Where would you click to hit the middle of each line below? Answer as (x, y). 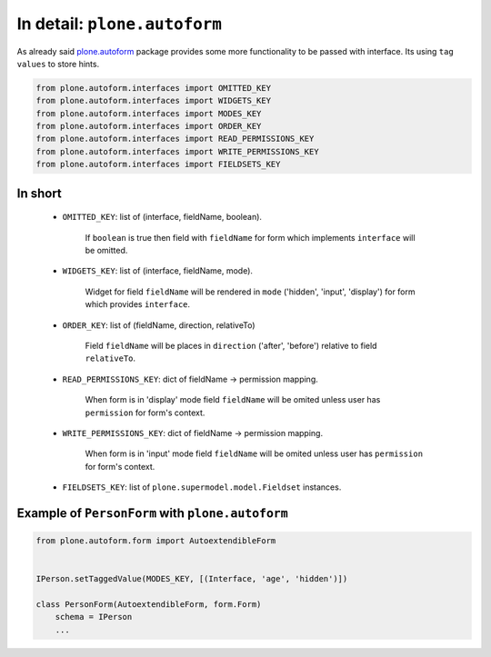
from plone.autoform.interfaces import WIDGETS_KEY (154, 101)
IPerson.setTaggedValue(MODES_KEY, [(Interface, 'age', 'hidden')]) (192, 579)
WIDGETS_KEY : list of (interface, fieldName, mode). (158, 271)
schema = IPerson (94, 617)
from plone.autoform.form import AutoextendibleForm (156, 541)
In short (40, 193)
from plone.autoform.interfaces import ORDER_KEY (149, 126)
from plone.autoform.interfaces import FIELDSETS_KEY (158, 164)
